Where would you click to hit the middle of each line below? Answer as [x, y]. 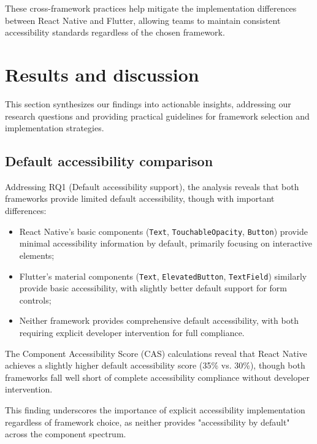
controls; [35, 300]
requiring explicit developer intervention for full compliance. [132, 332]
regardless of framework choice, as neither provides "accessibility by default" [147, 422]
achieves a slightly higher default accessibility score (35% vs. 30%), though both [155, 365]
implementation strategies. [55, 128]
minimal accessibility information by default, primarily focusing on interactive [166, 243]
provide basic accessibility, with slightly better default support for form [153, 288]
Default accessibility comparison [109, 161]
